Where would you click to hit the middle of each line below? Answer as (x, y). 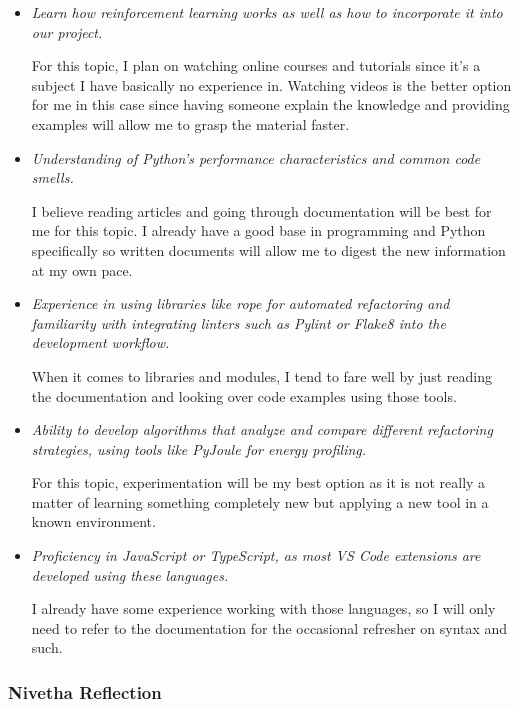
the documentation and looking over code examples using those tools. (244, 395)
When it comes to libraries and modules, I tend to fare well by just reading (261, 375)
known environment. (93, 521)
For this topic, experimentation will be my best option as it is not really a (258, 482)
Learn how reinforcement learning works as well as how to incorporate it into (267, 12)
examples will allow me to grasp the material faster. (190, 123)
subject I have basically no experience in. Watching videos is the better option (271, 84)
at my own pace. (82, 269)
